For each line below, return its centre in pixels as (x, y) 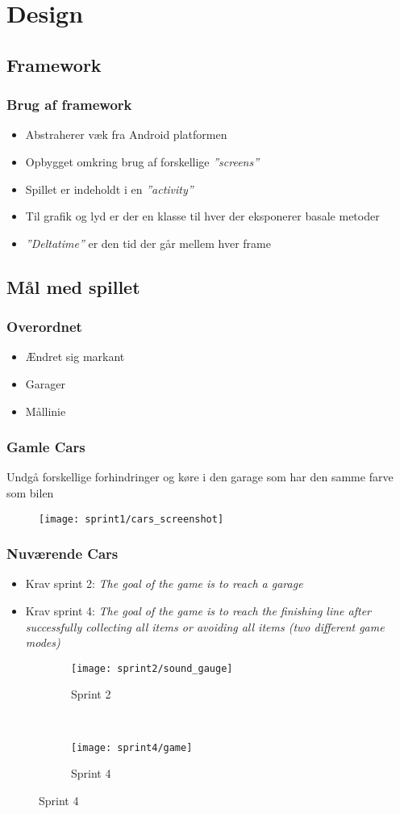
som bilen (30, 492)
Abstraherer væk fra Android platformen (126, 134)
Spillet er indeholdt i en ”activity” (109, 189)
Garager (45, 383)
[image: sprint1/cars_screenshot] (131, 519)
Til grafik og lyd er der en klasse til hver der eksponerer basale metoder (202, 216)
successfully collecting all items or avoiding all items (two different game (205, 626)
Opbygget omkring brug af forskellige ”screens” (142, 161)
